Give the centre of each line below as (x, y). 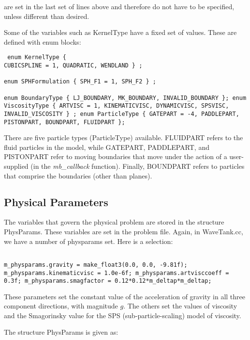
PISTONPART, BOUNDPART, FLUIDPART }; (65, 122)
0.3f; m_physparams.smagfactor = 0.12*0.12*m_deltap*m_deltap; (108, 281)
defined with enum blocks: (43, 41)
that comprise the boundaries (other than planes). (78, 175)
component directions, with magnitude (61, 306)
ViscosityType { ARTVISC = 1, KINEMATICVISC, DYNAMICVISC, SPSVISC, (117, 106)
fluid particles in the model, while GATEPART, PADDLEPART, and (107, 147)
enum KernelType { (37, 57)
